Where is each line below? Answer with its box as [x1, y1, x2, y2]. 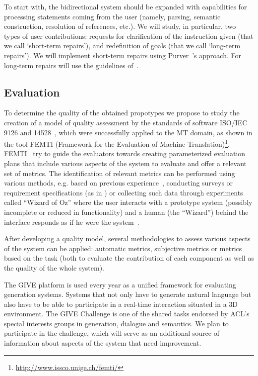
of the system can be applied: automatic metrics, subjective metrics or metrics [4, 243, 242, 253]
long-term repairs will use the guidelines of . [4, 60, 139, 70]
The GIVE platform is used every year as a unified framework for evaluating [4, 279, 236, 289]
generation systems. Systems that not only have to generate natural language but [4, 289, 252, 299]
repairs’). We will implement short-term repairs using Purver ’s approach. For [4, 50, 241, 60]
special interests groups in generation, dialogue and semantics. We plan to [4, 318, 229, 328]
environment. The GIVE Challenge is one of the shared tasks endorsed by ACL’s [4, 308, 250, 319]
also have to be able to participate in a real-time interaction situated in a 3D [4, 298, 238, 309]
